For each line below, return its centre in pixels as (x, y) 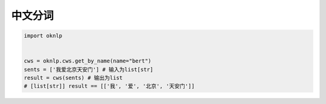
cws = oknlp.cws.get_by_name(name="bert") (88, 61)
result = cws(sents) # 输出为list (73, 78)
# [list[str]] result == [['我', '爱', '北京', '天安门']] (109, 86)
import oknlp (43, 36)
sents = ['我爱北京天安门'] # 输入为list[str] (88, 69)
